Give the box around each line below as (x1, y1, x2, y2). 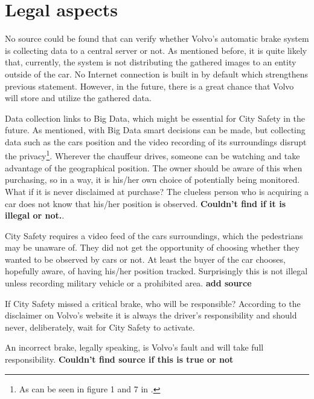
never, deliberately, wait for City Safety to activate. (5, 320, 195, 333)
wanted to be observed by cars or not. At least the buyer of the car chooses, (5, 252, 286, 265)
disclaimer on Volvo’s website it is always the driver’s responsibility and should (5, 309, 297, 322)
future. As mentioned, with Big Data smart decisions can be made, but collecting (5, 124, 306, 136)
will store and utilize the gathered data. (5, 91, 152, 104)
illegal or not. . (5, 209, 65, 222)
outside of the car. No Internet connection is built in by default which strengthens (5, 67, 309, 80)
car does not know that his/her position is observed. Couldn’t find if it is (5, 197, 286, 209)
